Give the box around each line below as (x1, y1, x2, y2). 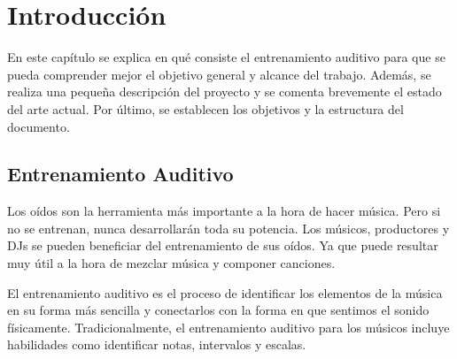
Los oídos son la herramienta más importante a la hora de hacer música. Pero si (7, 202, 441, 220)
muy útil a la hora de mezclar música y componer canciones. (7, 254, 336, 272)
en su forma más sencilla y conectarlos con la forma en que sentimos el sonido (7, 301, 430, 319)
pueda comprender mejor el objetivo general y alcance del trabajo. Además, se (7, 65, 431, 83)
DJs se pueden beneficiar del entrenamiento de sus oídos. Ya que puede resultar (7, 236, 438, 255)
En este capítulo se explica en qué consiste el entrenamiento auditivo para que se (7, 48, 445, 66)
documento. (7, 117, 70, 135)
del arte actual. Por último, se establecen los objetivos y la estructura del (7, 99, 404, 118)
